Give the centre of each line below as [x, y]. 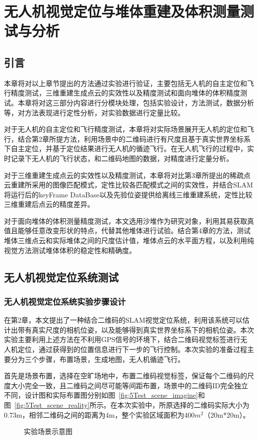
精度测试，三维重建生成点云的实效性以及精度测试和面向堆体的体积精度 [125, 93]
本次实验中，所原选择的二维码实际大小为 [183, 405]
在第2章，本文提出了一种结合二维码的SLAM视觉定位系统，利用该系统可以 [123, 320]
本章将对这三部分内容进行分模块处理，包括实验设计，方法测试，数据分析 [136, 102]
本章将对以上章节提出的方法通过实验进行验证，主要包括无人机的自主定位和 [126, 83]
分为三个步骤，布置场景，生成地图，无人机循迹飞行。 [97, 359]
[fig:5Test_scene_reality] [52, 405]
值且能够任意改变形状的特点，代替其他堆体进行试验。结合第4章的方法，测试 [127, 230]
